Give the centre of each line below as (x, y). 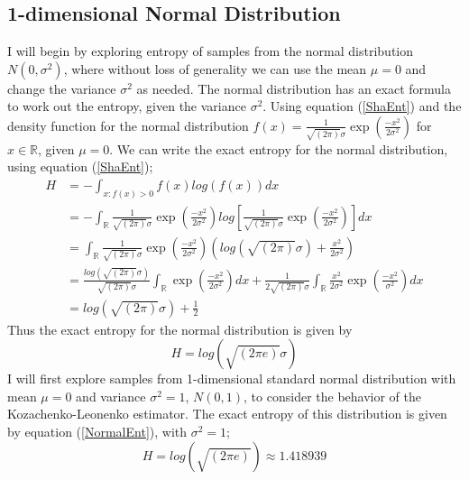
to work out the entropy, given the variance (127, 106)
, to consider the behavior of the (332, 396)
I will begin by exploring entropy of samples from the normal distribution (211, 51)
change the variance (62, 88)
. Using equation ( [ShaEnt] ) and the (362, 106)
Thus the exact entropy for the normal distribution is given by (180, 329)
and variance (111, 396)
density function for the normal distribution (128, 125)
